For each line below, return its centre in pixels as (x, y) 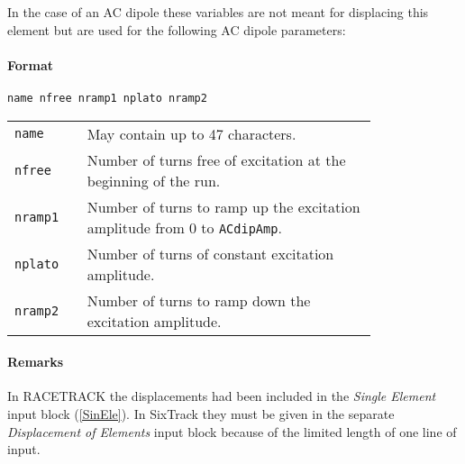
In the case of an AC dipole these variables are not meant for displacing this (218, 12)
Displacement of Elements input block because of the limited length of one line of (232, 431)
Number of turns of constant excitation (210, 253)
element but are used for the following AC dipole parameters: (177, 29)
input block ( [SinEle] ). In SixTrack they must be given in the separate (201, 414)
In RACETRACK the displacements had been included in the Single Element (222, 396)
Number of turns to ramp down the (199, 300)
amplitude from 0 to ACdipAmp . (184, 227)
